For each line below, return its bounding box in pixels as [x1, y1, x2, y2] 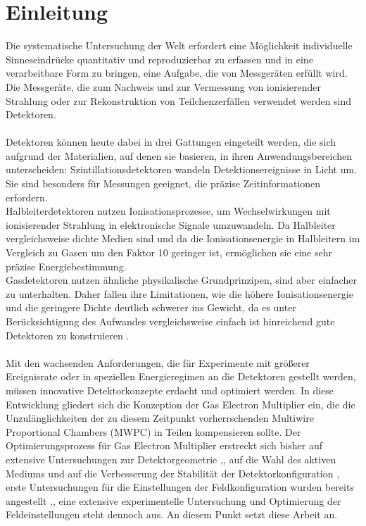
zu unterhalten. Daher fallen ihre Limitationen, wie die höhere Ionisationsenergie [6, 286, 353, 301]
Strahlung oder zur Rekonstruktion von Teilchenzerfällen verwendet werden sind [6, 93, 352, 108]
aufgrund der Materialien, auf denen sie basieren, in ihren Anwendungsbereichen [6, 148, 353, 163]
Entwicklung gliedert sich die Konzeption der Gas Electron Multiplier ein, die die [6, 396, 355, 411]
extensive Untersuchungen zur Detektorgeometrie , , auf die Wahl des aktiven [6, 451, 336, 466]
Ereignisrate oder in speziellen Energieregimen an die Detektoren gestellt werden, [6, 369, 356, 384]
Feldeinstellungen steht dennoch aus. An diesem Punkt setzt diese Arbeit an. [6, 507, 338, 522]
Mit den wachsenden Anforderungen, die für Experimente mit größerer [6, 355, 310, 370]
